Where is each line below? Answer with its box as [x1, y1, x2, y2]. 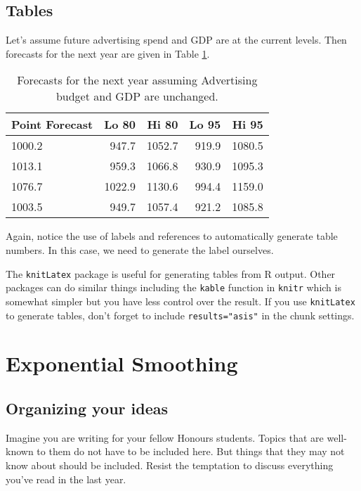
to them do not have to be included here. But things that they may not [37, 444, 345, 459]
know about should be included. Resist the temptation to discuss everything [6, 457, 334, 472]
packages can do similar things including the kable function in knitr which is [6, 280, 341, 295]
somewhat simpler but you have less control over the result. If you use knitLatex [6, 293, 355, 308]
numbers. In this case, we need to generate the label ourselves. [6, 242, 274, 257]
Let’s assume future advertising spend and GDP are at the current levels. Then [6, 32, 347, 47]
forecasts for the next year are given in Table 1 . [6, 46, 210, 60]
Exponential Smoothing [6, 349, 238, 378]
